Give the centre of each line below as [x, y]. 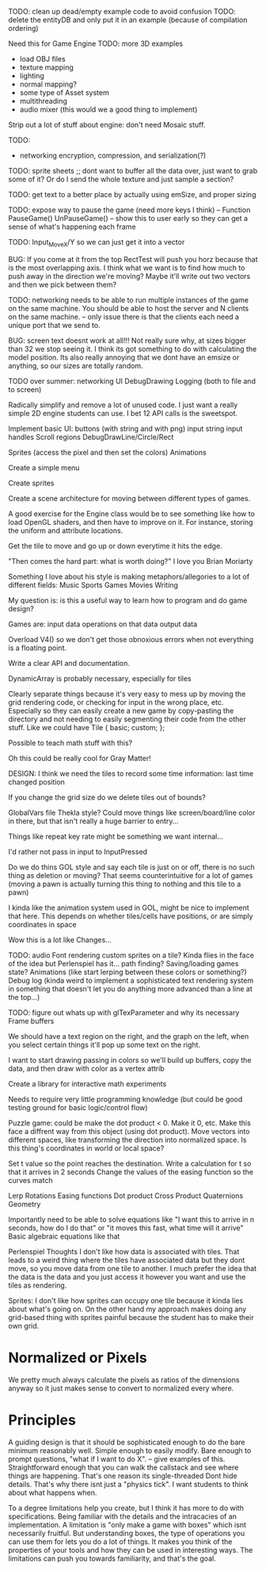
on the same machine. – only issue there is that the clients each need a [124, 317]
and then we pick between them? [63, 284]
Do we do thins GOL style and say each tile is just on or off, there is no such [131, 867]
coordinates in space [42, 924]
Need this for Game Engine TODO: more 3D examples [96, 44]
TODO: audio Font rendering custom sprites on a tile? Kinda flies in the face [131, 955]
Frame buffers [31, 1021]
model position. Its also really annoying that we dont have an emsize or [124, 357]
